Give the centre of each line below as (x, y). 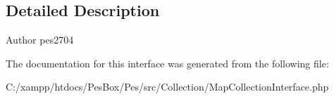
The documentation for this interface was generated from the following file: (167, 63)
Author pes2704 (40, 40)
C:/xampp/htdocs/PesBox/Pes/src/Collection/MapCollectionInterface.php (167, 87)
